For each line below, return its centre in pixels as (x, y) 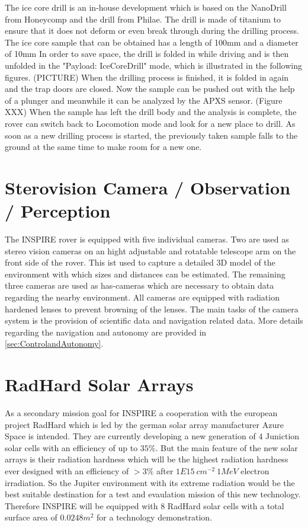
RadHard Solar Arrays (99, 384)
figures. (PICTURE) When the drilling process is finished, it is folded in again (147, 77)
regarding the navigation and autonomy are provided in (106, 332)
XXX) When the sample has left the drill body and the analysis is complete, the (151, 112)
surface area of (31, 517)
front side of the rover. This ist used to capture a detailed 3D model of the (140, 262)
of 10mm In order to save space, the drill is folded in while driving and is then (147, 54)
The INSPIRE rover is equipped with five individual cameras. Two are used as (147, 239)
